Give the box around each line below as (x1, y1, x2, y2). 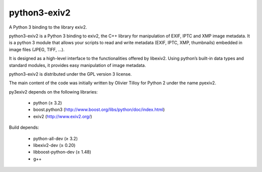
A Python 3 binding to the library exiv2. (9, 24, 87, 30)
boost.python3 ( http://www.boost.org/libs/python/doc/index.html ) (33, 107, 165, 112)
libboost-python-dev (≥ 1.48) (33, 149, 92, 155)
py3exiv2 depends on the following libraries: (9, 89, 98, 94)
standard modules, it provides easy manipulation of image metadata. (9, 62, 146, 68)
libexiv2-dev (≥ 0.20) (33, 142, 76, 148)
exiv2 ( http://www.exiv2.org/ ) (33, 113, 92, 119)
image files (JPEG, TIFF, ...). (9, 47, 65, 52)
